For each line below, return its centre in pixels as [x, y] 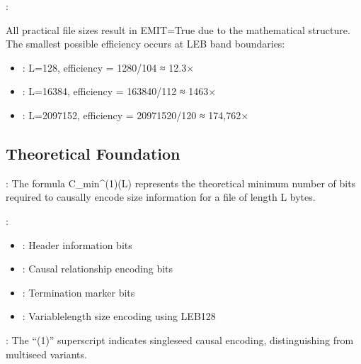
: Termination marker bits [79, 292]
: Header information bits [77, 244]
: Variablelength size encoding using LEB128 [119, 316]
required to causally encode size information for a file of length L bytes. [161, 197]
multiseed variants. [46, 354]
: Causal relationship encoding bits [98, 269]
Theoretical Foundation [93, 153]
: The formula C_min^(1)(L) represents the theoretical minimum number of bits [181, 183]
